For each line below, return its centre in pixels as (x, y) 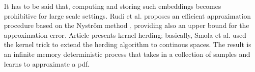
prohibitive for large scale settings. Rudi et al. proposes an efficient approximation (127, 15)
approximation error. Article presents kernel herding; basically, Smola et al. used (125, 35)
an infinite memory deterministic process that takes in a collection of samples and (127, 54)
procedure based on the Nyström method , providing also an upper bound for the (127, 25)
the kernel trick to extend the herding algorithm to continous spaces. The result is (128, 44)
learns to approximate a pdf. (47, 63)
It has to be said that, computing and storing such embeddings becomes (113, 6)
